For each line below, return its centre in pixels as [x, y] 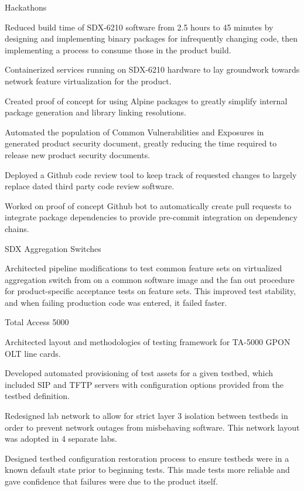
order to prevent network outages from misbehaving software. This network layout [152, 427]
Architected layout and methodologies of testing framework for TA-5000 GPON [148, 342]
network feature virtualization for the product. [88, 81]
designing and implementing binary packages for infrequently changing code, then [151, 38]
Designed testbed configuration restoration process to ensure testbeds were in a [147, 458]
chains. [17, 228]
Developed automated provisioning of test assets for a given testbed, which [139, 373]
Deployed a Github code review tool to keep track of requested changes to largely [151, 174]
